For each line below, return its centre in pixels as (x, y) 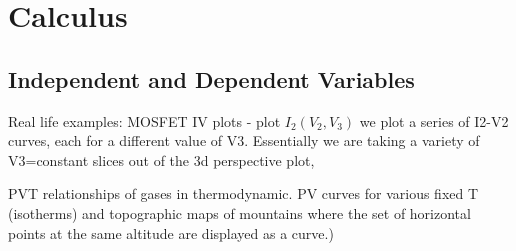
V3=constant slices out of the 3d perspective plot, (161, 159)
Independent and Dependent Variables (211, 78)
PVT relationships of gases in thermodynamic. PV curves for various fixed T (243, 193)
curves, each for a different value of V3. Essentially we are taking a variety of (244, 140)
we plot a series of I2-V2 (434, 120)
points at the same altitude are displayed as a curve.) (171, 232)
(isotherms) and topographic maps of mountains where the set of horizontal (239, 212)
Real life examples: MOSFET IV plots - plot (144, 120)
